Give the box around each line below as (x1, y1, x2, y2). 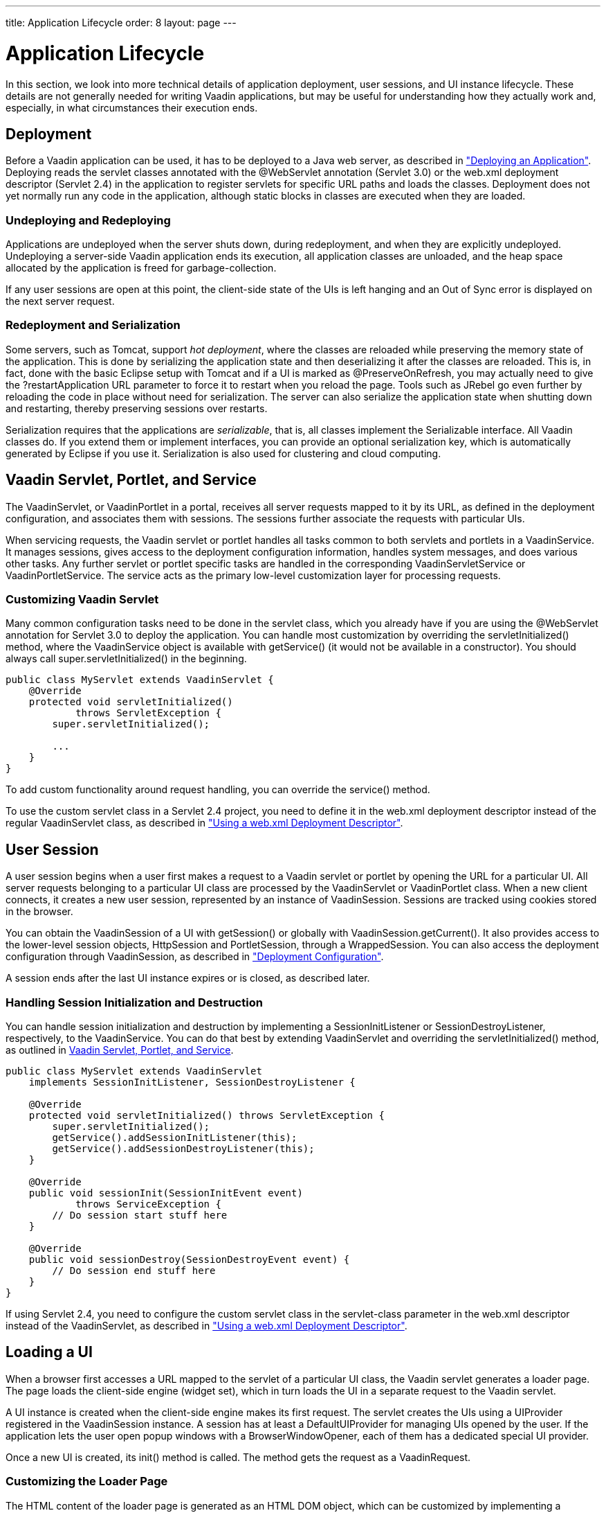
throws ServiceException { (75, 1198, 221, 1210)
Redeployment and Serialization (6, 318, 181, 333)
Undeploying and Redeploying (6, 213, 171, 227)
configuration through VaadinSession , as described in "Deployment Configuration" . (6, 950, 384, 963)
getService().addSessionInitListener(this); (52, 1132, 297, 1144)
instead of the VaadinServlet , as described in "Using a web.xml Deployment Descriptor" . (6, 1320, 407, 1332)
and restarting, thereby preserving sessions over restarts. (6, 402, 268, 414)
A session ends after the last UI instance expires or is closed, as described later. (6, 972, 370, 984)
